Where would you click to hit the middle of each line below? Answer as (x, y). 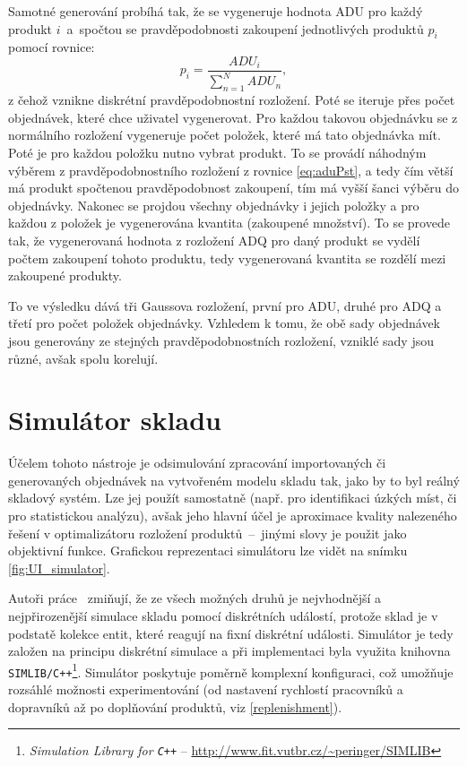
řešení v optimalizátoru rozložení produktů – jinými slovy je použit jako (208, 533)
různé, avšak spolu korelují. (83, 358)
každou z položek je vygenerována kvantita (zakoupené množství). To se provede (229, 223)
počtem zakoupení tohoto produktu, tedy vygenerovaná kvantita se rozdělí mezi (227, 258)
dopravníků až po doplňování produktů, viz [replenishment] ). (175, 706)
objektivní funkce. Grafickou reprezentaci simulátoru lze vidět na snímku (208, 551)
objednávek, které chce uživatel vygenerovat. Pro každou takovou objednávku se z (233, 117)
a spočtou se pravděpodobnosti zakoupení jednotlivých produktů (245, 28)
